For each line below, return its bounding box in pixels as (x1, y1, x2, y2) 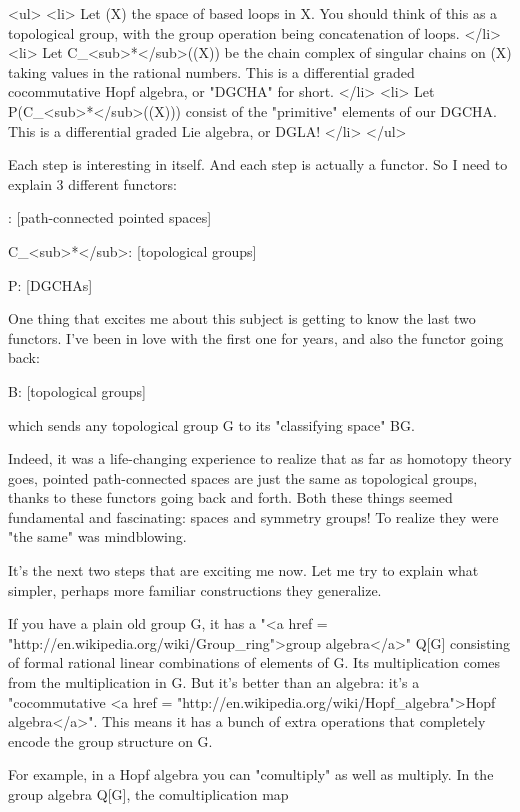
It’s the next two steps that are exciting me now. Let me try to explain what (8, 560, 479, 581)
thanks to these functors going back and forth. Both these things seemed (8, 487, 453, 508)
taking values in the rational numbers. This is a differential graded (8, 61, 415, 82)
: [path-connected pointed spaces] (8, 207, 212, 228)
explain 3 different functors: (8, 173, 177, 194)
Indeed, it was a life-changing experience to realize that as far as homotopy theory (8, 448, 512, 469)
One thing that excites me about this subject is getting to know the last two (8, 308, 476, 329)
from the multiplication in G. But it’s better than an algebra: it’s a (8, 672, 420, 693)
